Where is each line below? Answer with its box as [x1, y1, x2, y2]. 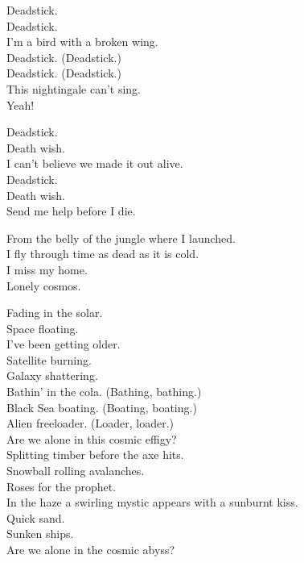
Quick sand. [6, 509, 65, 526]
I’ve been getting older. [6, 336, 121, 352]
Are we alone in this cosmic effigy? [6, 430, 177, 447]
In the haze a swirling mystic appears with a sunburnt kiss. [6, 494, 298, 511]
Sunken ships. [6, 525, 74, 542]
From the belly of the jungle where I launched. [6, 229, 236, 246]
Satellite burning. [6, 351, 92, 368]
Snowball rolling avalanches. [6, 462, 145, 479]
